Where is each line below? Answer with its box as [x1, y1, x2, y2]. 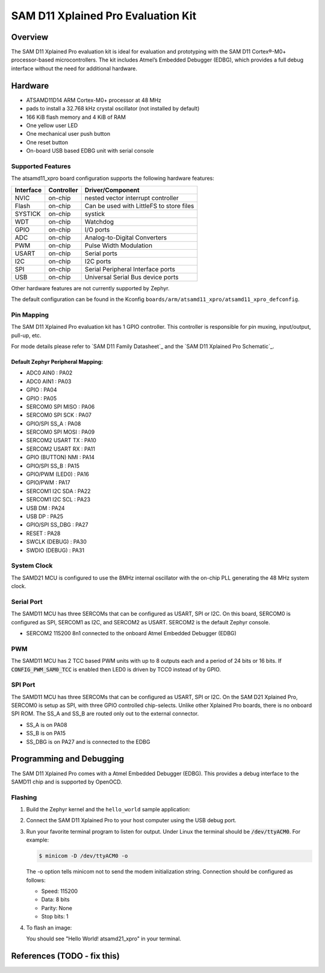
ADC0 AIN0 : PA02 [26, 369, 73, 376]
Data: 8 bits [41, 896, 70, 903]
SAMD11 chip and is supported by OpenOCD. [11, 778, 123, 785]
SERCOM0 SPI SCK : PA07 [26, 411, 91, 419]
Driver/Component [84, 186, 140, 194]
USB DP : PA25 [26, 513, 63, 520]
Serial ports [84, 249, 117, 258]
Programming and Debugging [11, 754, 125, 764]
